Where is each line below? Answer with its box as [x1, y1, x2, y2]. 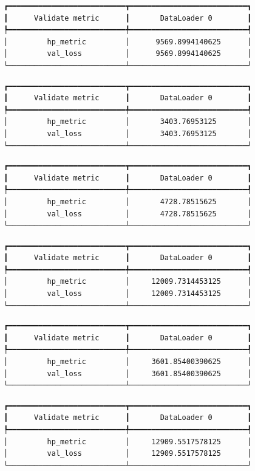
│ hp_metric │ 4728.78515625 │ [4, 197, 252, 206]
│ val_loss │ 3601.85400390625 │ [4, 369, 252, 378]
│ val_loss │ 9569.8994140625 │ [4, 49, 252, 58]
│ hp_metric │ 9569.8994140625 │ [4, 37, 252, 46]
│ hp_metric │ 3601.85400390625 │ [4, 357, 252, 366]
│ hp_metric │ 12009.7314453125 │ [4, 277, 252, 286]
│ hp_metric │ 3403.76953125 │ [4, 117, 252, 126]
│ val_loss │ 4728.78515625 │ [4, 209, 252, 218]
